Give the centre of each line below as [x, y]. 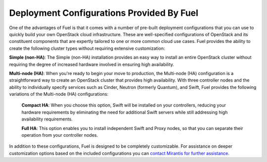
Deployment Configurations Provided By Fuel [104, 13]
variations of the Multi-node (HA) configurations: [59, 94]
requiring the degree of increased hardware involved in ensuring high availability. [92, 64]
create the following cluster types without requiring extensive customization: [87, 48]
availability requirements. [47, 119]
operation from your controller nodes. [60, 135]
